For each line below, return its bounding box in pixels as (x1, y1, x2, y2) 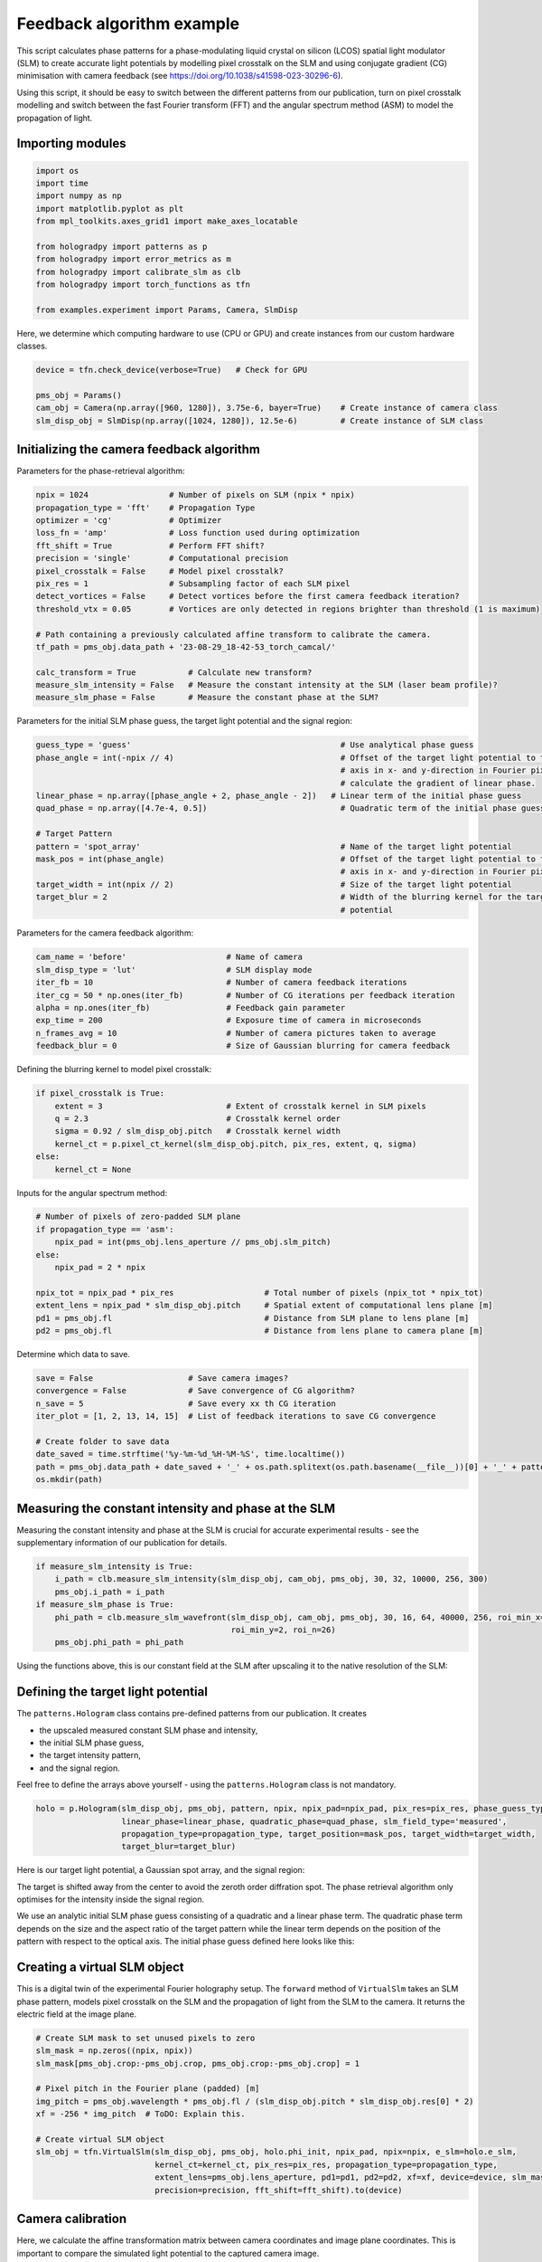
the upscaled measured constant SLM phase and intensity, (39, 1725, 258, 1735)
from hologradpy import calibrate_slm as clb (35, 267, 241, 277)
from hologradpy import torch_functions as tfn (35, 280, 250, 290)
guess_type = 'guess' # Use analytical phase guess (35, 740, 474, 750)
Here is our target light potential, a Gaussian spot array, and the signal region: (16, 1865, 305, 1876)
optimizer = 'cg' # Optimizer (35, 515, 222, 525)
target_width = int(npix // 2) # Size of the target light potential (35, 879, 512, 889)
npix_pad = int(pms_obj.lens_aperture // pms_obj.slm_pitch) (54, 1237, 332, 1248)
